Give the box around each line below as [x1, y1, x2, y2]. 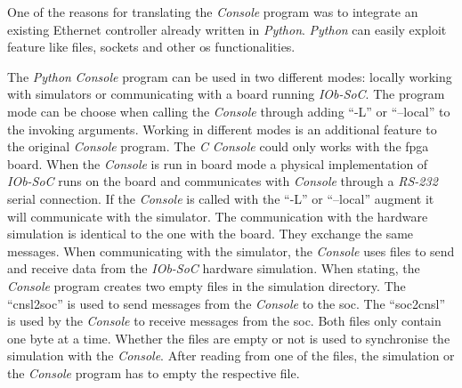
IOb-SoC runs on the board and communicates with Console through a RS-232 [7, 172, 438, 190]
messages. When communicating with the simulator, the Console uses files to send [7, 241, 455, 260]
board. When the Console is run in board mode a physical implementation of [7, 154, 428, 173]
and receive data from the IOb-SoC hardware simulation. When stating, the [7, 259, 420, 278]
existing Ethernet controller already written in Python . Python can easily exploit [7, 20, 447, 38]
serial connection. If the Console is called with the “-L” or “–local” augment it [7, 189, 434, 207]
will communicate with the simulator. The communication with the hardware [7, 206, 428, 225]
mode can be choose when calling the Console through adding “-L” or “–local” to [7, 101, 450, 120]
